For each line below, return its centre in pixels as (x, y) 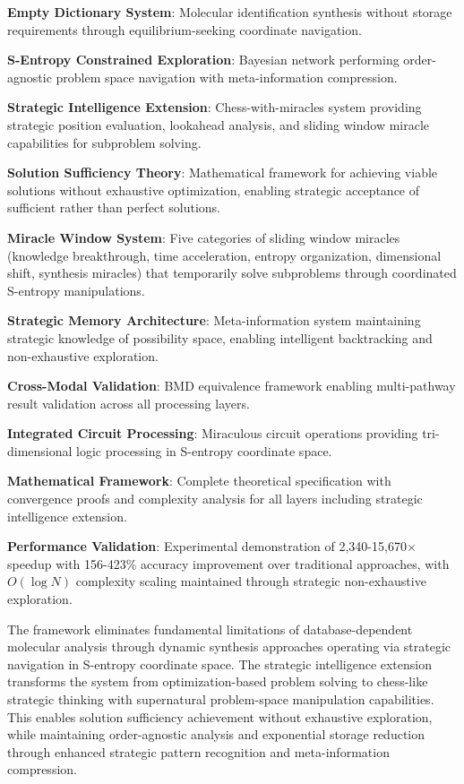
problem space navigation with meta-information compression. (227, 77)
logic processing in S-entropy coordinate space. (204, 450)
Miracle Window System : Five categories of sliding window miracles (204, 237)
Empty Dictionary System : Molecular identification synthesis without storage (230, 12)
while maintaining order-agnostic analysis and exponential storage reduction (216, 734)
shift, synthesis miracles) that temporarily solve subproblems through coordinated (232, 273)
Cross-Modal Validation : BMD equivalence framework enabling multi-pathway (232, 386)
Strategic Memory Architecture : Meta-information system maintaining (214, 320)
